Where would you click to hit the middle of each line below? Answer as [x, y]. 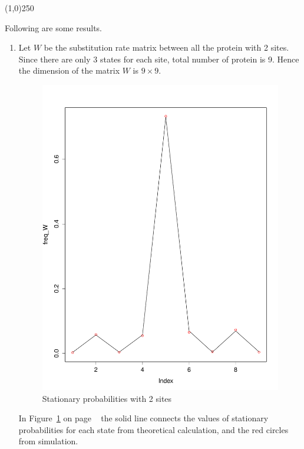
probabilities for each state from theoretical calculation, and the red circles [153, 429]
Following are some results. [53, 27]
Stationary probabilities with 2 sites [107, 398]
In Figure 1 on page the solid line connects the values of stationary [143, 418]
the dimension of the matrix [69, 70]
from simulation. [48, 441]
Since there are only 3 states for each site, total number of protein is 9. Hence [159, 59]
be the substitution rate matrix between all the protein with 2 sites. [166, 47]
